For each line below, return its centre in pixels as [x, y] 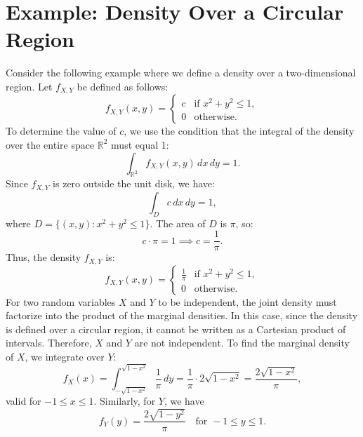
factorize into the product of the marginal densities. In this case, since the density [182, 315]
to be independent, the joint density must [247, 301]
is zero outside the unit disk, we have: [134, 183]
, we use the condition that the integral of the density [239, 131]
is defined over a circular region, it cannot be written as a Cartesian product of [176, 329]
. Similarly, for [125, 401]
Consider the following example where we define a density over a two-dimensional [181, 73]
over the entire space [50, 144]
